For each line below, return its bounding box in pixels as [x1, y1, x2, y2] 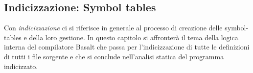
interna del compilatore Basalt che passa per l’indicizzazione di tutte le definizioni [4, 42, 250, 52]
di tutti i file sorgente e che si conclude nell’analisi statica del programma [4, 51, 224, 61]
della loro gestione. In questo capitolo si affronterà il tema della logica [29, 32, 238, 42]
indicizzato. [4, 61, 38, 71]
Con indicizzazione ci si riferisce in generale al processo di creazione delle [4, 23, 223, 33]
